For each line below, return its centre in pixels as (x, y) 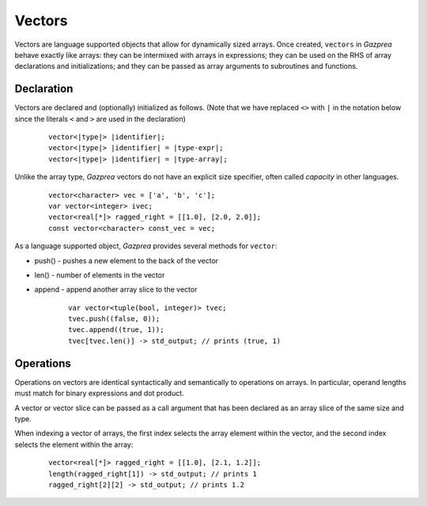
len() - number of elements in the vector (100, 275)
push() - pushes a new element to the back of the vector (127, 260)
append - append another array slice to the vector (116, 289)
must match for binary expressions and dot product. (100, 393)
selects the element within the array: (74, 444)
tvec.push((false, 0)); (114, 319)
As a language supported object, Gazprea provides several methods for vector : (146, 246)
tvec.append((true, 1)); (116, 330)
